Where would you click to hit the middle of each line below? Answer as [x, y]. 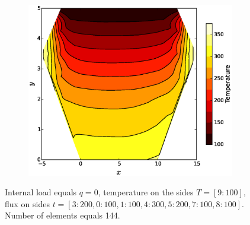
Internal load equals [41, 192]
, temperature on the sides [146, 192]
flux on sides [27, 203]
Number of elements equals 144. [62, 215]
